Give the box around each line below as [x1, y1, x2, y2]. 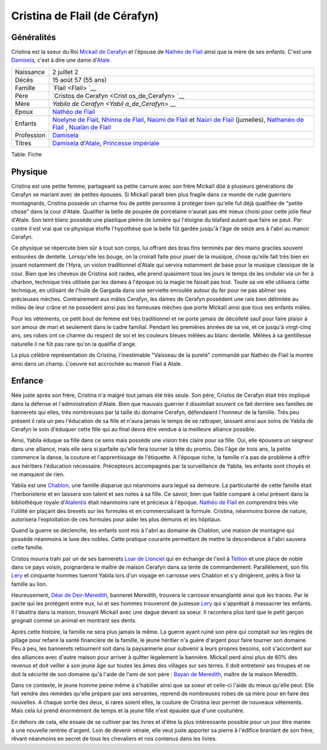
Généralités [11, 32, 56, 42]
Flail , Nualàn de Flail [52, 123, 111, 131]
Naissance [15, 67, 45, 76]
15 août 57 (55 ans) [52, 76, 107, 84]
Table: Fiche [11, 150, 42, 158]
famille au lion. [11, 580, 48, 588]
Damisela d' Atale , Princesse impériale [52, 139, 160, 147]
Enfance [11, 376, 44, 386]
